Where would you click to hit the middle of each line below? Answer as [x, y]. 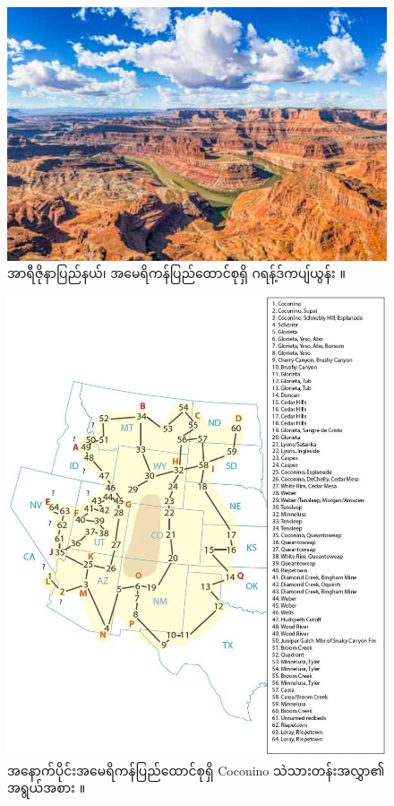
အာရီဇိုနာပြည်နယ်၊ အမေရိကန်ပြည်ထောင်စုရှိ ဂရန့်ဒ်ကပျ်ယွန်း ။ [176, 273]
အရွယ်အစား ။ [47, 788]
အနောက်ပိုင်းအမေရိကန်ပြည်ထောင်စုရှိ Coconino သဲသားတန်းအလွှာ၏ [196, 770]
